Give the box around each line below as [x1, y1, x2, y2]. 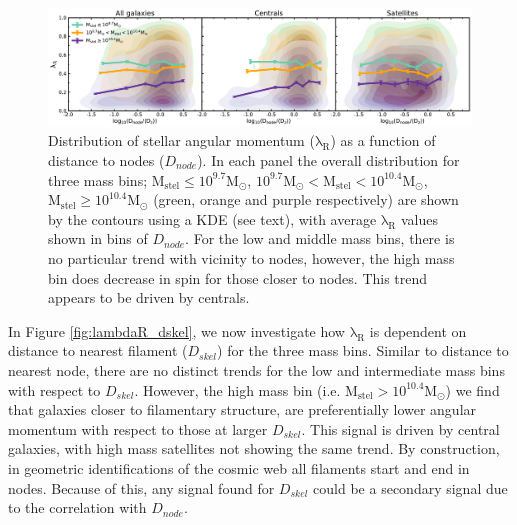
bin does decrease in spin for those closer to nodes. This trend [48, 267, 428, 288]
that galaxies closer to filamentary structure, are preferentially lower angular [8, 399, 477, 420]
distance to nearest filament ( [8, 340, 188, 361]
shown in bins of [48, 228, 148, 249]
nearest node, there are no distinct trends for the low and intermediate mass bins [8, 359, 505, 380]
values [400, 208, 438, 229]
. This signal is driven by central [301, 418, 500, 439]
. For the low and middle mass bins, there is [185, 228, 455, 249]
